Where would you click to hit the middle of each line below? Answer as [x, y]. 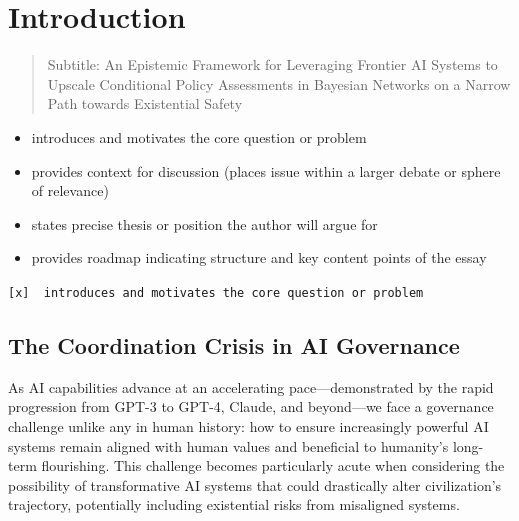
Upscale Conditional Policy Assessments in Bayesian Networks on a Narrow [279, 83]
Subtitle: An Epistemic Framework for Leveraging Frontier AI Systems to [272, 64]
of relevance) [70, 190]
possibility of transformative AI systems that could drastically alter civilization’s [255, 484]
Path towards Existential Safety [145, 103]
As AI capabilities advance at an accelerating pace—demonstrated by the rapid [251, 386]
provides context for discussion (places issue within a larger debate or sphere [266, 170]
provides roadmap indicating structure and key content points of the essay [259, 257]
